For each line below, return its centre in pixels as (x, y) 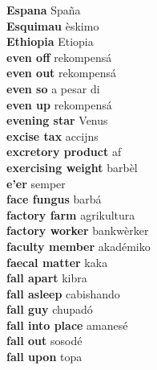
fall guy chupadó (50, 309)
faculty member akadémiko (78, 246)
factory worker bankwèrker (78, 230)
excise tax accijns (52, 136)
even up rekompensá (59, 104)
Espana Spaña (44, 10)
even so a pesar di (53, 88)
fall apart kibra (47, 278)
